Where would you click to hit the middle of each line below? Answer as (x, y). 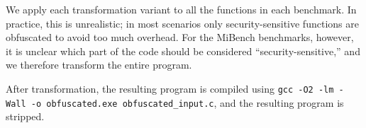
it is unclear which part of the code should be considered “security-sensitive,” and (183, 51)
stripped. (25, 116)
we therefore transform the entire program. (99, 65)
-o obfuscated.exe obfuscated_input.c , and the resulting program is (187, 102)
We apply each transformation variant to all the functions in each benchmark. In (181, 9)
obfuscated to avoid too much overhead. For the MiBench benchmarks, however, (180, 37)
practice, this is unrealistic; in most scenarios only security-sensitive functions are (182, 23)
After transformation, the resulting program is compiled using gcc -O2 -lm (170, 88)
